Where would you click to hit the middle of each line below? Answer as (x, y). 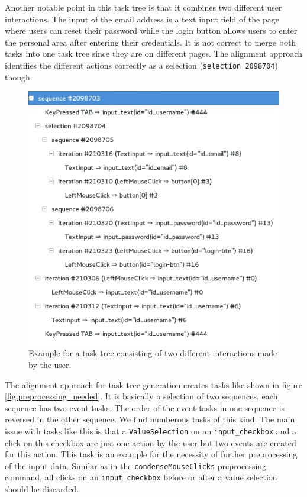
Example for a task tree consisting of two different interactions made (153, 353)
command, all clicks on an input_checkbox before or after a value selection (141, 477)
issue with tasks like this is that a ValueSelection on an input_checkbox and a (151, 430)
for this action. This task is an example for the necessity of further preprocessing (151, 454)
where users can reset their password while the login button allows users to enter (151, 30)
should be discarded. (42, 489)
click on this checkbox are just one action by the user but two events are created (151, 442)
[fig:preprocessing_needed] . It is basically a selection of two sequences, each (141, 396)
